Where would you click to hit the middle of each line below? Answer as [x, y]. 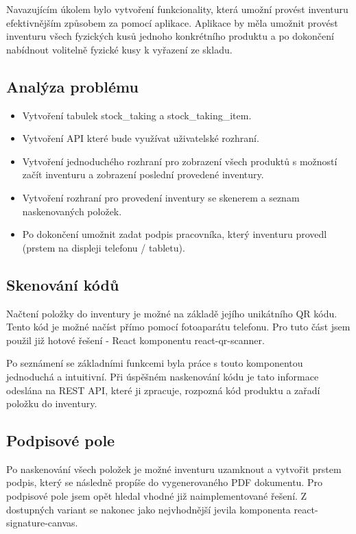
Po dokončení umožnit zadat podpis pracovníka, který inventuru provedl [175, 234]
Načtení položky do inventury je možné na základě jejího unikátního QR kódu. [172, 313]
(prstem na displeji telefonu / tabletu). [104, 247]
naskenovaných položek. [72, 211]
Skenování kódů [63, 284]
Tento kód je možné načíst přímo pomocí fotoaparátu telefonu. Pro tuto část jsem [178, 327]
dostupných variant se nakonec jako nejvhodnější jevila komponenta [149, 509]
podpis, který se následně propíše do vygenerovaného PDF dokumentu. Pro [164, 482]
